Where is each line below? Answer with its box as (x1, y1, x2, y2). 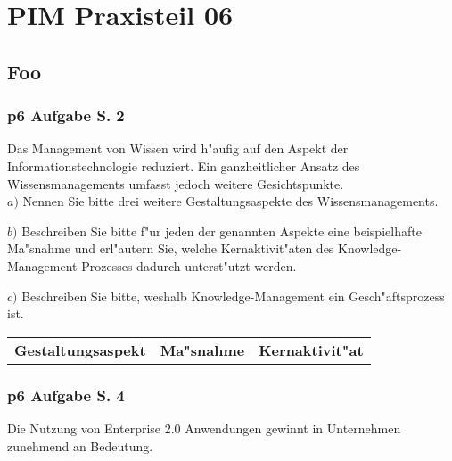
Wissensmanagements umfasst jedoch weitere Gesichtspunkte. (7, 174, 344, 193)
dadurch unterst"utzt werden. (136, 256, 297, 275)
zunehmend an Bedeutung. (7, 436, 153, 455)
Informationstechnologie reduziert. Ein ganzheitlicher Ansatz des (7, 156, 360, 175)
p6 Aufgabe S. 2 (7, 104, 125, 127)
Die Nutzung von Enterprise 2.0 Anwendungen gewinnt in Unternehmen (7, 418, 401, 437)
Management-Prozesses (7, 256, 133, 275)
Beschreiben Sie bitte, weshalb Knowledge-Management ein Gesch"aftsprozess (21, 286, 445, 305)
